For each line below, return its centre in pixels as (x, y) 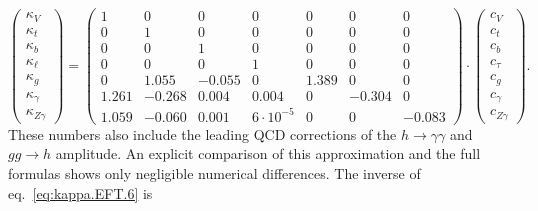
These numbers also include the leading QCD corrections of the (202, 133)
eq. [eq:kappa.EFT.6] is (80, 192)
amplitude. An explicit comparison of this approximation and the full (268, 153)
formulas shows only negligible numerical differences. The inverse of (214, 172)
